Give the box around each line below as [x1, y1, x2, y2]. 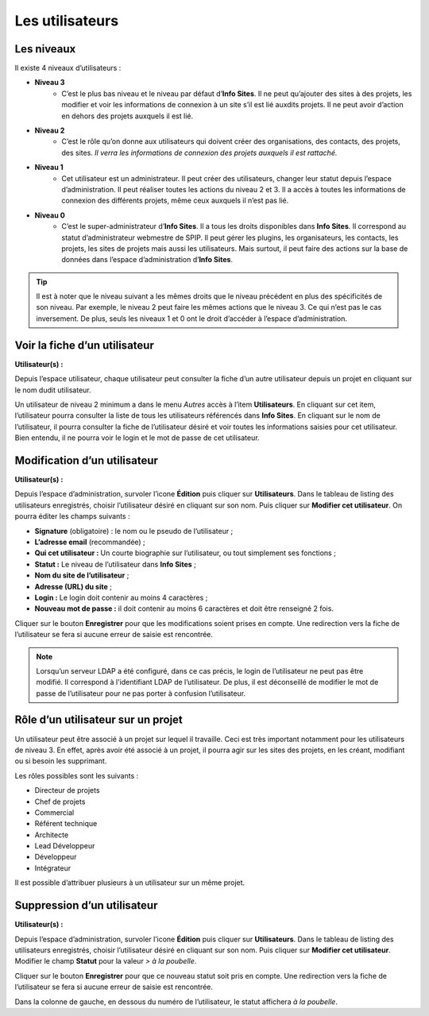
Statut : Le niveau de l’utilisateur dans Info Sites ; [34, 559, 196, 569]
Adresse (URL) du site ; [34, 581, 113, 591]
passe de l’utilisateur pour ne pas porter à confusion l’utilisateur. [36, 688, 246, 698]
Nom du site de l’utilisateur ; [34, 570, 129, 580]
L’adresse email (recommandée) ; [34, 537, 146, 547]
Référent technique [34, 819, 98, 829]
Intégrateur [34, 863, 71, 873]
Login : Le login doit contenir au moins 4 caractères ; [34, 593, 208, 602]
